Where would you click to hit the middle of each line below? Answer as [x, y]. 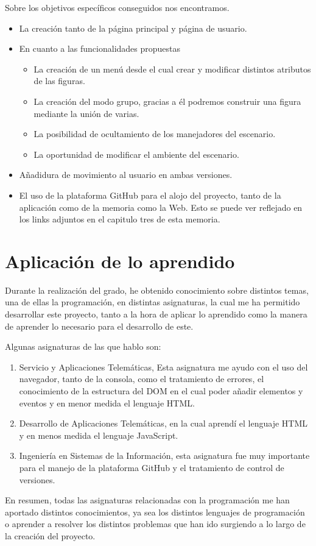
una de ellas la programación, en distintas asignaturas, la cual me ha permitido [153, 302]
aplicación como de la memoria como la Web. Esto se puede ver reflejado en [161, 207]
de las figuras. [59, 81]
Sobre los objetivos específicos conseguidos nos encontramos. [117, 7]
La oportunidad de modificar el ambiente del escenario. [136, 154]
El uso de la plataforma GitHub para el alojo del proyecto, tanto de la [150, 195]
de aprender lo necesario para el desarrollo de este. [99, 326]
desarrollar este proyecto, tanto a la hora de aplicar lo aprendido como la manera [156, 314]
